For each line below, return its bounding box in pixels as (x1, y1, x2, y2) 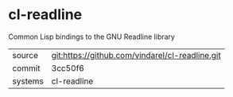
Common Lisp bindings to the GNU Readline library (8, 32, 175, 41)
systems (12, 76, 44, 87)
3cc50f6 (51, 62, 85, 73)
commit (12, 62, 41, 73)
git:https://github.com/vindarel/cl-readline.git (51, 49, 221, 60)
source (12, 49, 38, 60)
